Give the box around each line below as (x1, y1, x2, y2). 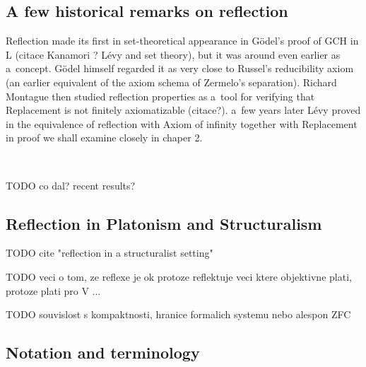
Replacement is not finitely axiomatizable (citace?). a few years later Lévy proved (6, 103, 361, 117)
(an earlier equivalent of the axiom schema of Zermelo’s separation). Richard (6, 74, 337, 89)
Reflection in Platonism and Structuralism (6, 212, 322, 234)
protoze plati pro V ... (6, 283, 101, 298)
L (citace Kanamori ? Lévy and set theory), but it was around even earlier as (6, 47, 341, 62)
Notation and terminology (6, 342, 200, 363)
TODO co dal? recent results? (6, 177, 136, 192)
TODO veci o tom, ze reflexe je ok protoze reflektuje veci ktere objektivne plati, (6, 269, 352, 284)
